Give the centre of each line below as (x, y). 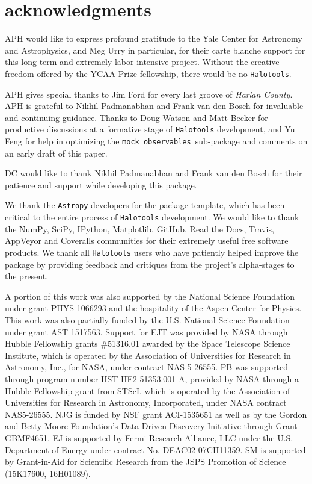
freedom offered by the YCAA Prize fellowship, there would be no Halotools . (148, 73)
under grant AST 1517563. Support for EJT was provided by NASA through (146, 331)
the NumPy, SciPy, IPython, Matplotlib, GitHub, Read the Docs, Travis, (139, 228)
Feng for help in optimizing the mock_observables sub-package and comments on (156, 141)
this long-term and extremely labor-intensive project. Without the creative (142, 62)
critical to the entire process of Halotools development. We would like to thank (152, 217)
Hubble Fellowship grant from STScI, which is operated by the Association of (148, 390)
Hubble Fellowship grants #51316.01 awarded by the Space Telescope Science (148, 343)
